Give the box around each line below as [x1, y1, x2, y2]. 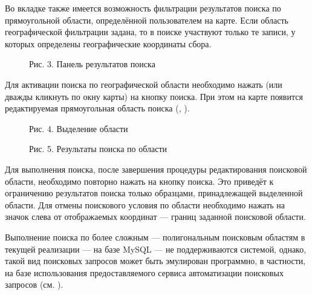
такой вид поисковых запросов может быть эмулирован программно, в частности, [5, 254, 306, 267]
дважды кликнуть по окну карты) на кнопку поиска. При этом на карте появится [5, 90, 303, 102]
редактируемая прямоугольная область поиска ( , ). [5, 102, 190, 114]
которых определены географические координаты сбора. [5, 37, 212, 50]
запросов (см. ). [5, 278, 63, 291]
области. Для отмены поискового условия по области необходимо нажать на [5, 198, 285, 211]
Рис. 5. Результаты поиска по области [29, 142, 167, 155]
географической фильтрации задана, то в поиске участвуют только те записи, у [5, 25, 296, 38]
